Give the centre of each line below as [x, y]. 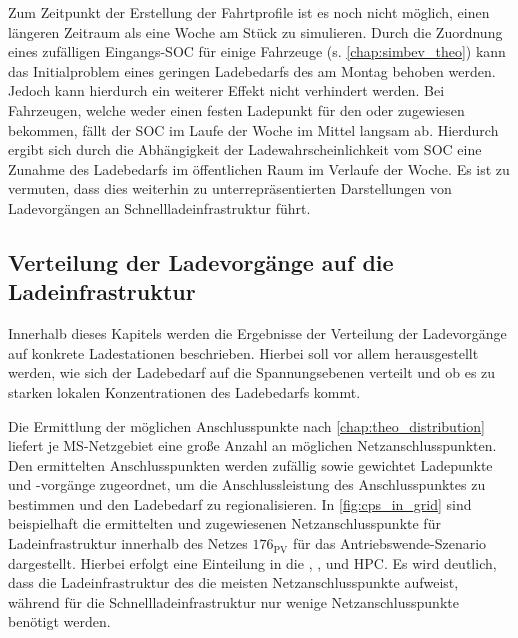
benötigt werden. [59, 621]
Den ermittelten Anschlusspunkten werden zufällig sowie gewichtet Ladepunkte [250, 464]
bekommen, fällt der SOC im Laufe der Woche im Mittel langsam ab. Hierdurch [253, 129]
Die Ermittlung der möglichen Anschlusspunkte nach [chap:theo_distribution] [246, 425]
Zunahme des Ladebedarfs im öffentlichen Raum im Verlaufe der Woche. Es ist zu [259, 168]
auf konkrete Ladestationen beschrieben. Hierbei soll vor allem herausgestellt [243, 352]
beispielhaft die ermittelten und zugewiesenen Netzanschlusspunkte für [224, 523]
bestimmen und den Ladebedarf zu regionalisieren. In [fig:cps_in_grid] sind [240, 503]
